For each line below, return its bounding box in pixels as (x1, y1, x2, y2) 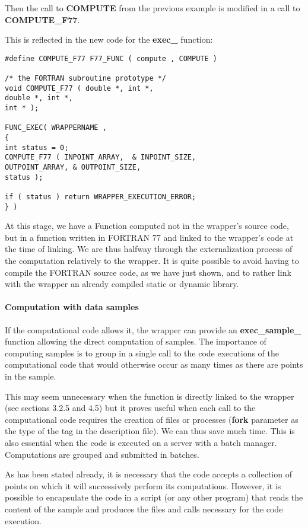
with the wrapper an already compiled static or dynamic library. (5, 278, 239, 290)
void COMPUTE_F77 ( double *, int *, (5, 84, 154, 93)
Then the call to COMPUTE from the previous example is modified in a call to (5, 2, 300, 14)
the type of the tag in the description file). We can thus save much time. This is (5, 425, 295, 437)
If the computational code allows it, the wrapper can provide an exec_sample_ (5, 323, 301, 336)
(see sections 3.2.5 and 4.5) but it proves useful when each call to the (5, 401, 256, 414)
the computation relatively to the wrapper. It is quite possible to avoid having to (5, 254, 299, 267)
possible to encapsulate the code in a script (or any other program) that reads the (5, 491, 303, 503)
